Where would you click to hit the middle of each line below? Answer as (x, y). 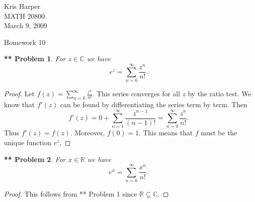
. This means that (166, 133)
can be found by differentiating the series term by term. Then (154, 104)
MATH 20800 (25, 16)
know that (20, 104)
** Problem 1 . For (35, 59)
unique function (28, 142)
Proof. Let (19, 94)
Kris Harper (22, 6)
